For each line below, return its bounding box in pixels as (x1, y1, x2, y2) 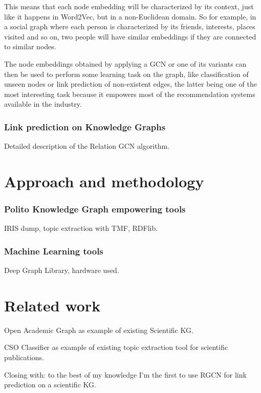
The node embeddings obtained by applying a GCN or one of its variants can (4, 58, 247, 69)
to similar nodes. (4, 41, 56, 52)
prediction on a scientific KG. (4, 379, 96, 390)
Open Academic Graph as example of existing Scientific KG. (4, 324, 193, 335)
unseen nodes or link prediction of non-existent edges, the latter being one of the (4, 78, 257, 89)
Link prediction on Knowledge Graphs (4, 120, 166, 133)
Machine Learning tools (4, 244, 103, 257)
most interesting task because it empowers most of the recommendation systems (4, 88, 255, 99)
